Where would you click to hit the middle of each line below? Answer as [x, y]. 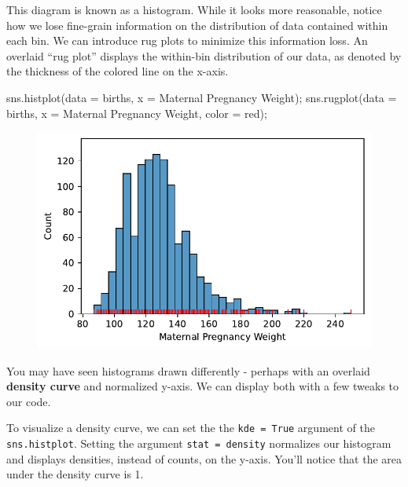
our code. [29, 401]
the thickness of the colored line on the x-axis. [118, 71]
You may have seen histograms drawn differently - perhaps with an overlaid [188, 370]
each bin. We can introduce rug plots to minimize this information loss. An [187, 40]
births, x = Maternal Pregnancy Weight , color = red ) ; [137, 113]
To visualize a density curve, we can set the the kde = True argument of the [191, 428]
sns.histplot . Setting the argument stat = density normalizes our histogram [199, 443]
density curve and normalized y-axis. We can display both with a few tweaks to [203, 386]
